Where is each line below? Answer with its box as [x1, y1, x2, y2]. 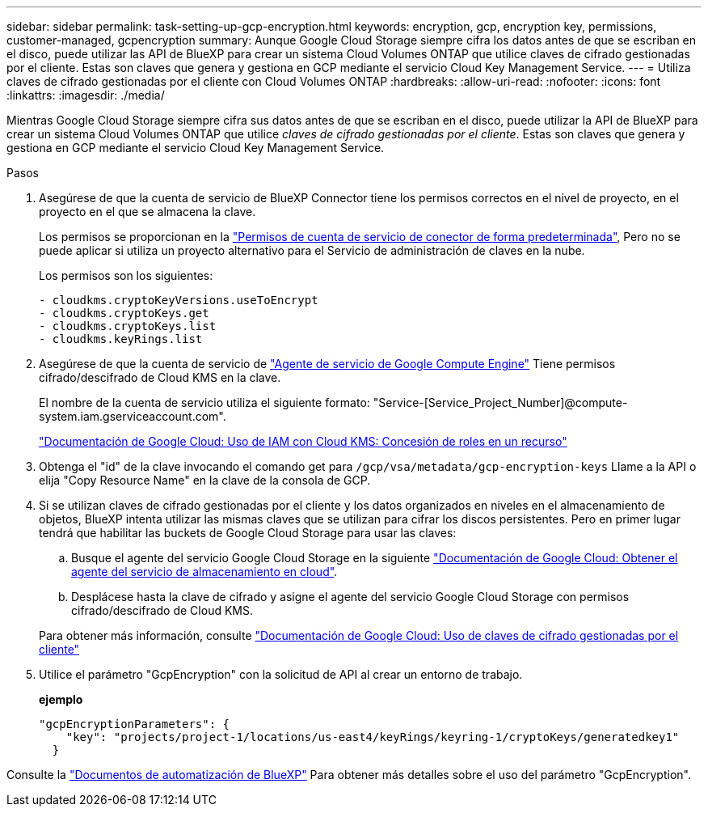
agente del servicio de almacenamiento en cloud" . [71, 565, 338, 578]
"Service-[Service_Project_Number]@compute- [373, 396, 628, 409]
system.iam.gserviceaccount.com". [39, 409, 226, 423]
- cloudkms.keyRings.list [39, 332, 203, 345]
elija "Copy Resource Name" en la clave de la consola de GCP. [39, 473, 371, 487]
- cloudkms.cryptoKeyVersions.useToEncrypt [39, 294, 318, 307]
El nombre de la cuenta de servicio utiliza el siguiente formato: [39, 396, 370, 409]
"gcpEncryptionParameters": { [39, 718, 230, 730]
